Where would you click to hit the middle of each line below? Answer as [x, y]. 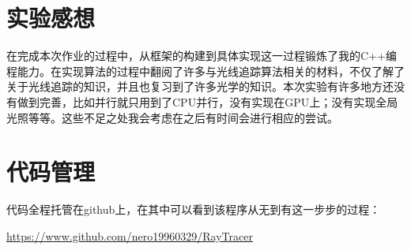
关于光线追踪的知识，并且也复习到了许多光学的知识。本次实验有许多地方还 [200, 86]
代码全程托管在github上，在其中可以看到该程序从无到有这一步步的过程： [194, 209]
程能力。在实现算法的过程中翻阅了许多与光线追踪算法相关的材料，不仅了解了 [205, 71]
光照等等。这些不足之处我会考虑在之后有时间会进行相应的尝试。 [172, 117]
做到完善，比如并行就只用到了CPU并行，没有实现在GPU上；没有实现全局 [207, 101]
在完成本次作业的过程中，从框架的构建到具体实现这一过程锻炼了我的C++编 [202, 56]
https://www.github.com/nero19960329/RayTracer [130, 235]
